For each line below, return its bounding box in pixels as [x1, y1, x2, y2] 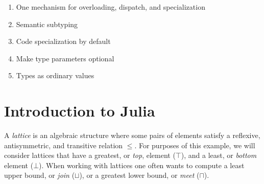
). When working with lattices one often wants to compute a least [39, 159, 245, 170]
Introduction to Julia [4, 100, 155, 121]
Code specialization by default [16, 36, 111, 47]
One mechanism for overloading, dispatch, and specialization [16, 2, 205, 12]
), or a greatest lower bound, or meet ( [79, 170, 200, 180]
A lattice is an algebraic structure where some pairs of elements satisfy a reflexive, [4, 130, 260, 141]
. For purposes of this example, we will [134, 140, 255, 150]
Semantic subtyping [16, 18, 78, 29]
